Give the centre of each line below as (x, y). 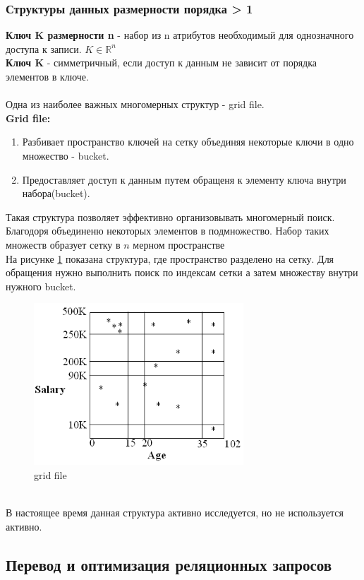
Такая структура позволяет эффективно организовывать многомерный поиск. (170, 217)
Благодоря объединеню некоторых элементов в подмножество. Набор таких (168, 231)
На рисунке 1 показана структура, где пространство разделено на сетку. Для (170, 258)
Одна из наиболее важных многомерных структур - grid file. (135, 104)
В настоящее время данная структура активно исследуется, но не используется (175, 513)
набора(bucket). (56, 193)
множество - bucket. (66, 155)
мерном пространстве (179, 244)
